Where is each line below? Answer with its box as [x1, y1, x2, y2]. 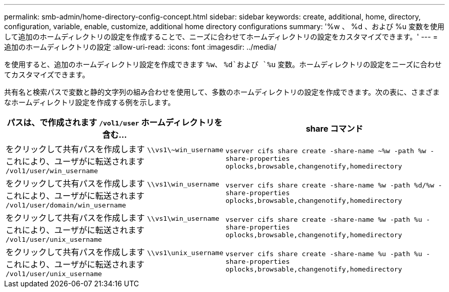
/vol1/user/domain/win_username [6, 201, 126, 209]
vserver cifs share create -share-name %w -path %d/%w [226, 181, 434, 189]
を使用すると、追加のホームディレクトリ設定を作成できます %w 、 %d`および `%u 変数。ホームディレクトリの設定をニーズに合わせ [4, 60, 442, 69]
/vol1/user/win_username [6, 167, 98, 175]
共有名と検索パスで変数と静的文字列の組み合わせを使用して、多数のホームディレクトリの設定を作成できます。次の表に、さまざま [4, 88, 440, 96]
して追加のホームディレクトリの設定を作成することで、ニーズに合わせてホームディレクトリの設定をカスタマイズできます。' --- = [4, 32, 438, 41]
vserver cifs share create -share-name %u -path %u [226, 250, 422, 258]
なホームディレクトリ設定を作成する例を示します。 [4, 98, 175, 107]
